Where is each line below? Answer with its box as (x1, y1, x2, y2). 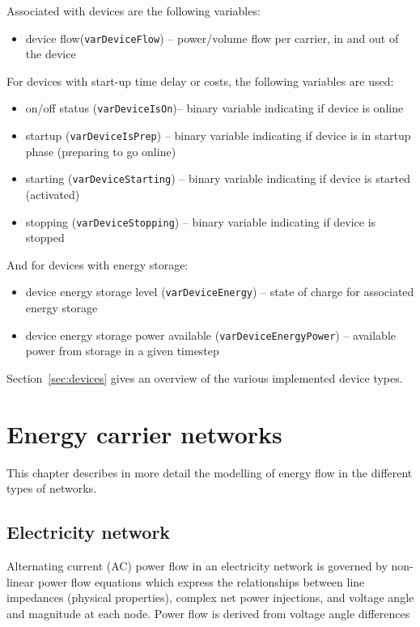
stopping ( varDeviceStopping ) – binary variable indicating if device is (25, 213, 376, 230)
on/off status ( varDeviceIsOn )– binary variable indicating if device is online (25, 100, 404, 117)
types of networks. (6, 480, 97, 497)
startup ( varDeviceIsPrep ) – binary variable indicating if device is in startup (25, 127, 411, 144)
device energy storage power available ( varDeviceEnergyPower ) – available (25, 326, 396, 343)
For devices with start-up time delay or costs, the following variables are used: (6, 72, 394, 89)
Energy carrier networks (6, 417, 282, 450)
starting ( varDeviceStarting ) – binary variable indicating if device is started (25, 170, 411, 187)
